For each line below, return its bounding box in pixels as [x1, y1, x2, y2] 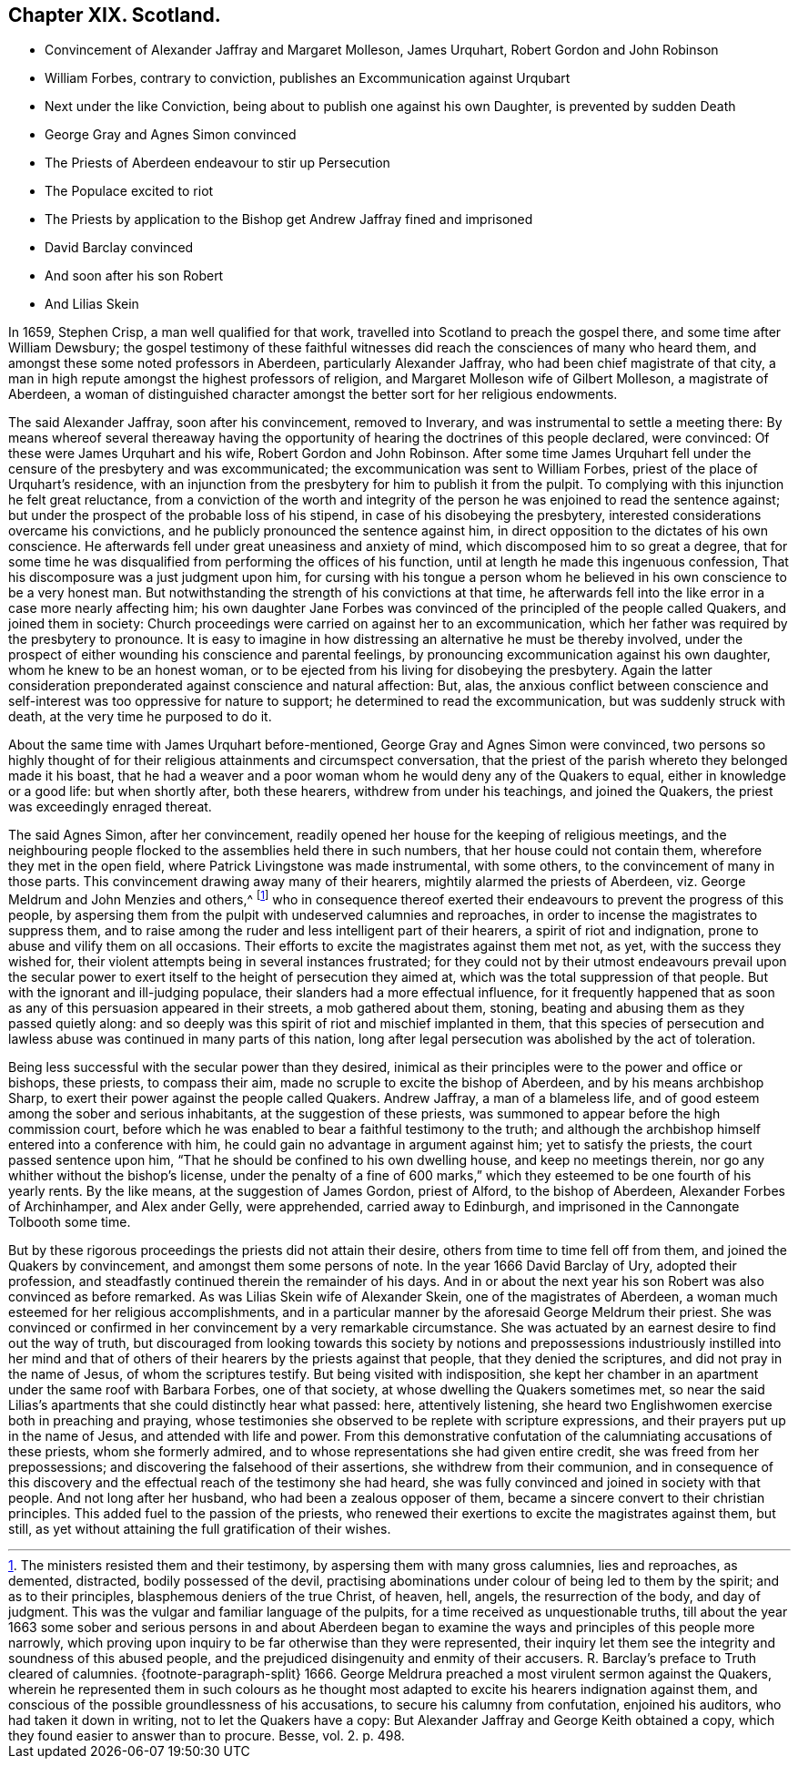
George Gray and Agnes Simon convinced [45, 127, 297, 143]
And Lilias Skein [45, 296, 139, 312]
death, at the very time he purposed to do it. [8, 709, 272, 725]
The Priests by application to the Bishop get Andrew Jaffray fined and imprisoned [45, 211, 533, 228]
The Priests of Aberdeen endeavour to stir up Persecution [45, 155, 390, 171]
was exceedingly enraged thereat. [8, 799, 212, 815]
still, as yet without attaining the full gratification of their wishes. [8, 1521, 391, 1537]
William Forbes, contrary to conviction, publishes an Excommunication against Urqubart [45, 70, 571, 87]
